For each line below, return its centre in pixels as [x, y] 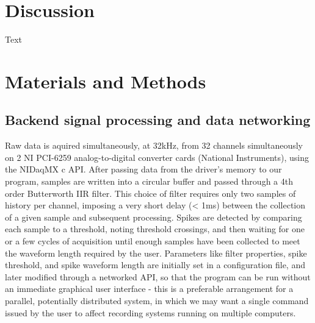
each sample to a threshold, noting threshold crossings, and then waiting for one [155, 229]
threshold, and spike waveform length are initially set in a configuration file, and [155, 265]
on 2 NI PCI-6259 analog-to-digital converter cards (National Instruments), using [157, 157]
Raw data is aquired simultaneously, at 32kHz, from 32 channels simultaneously [154, 145]
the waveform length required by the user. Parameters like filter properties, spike [156, 253]
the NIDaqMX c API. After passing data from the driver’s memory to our [143, 169]
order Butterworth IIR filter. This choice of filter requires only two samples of [150, 193]
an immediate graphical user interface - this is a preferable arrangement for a [149, 289]
